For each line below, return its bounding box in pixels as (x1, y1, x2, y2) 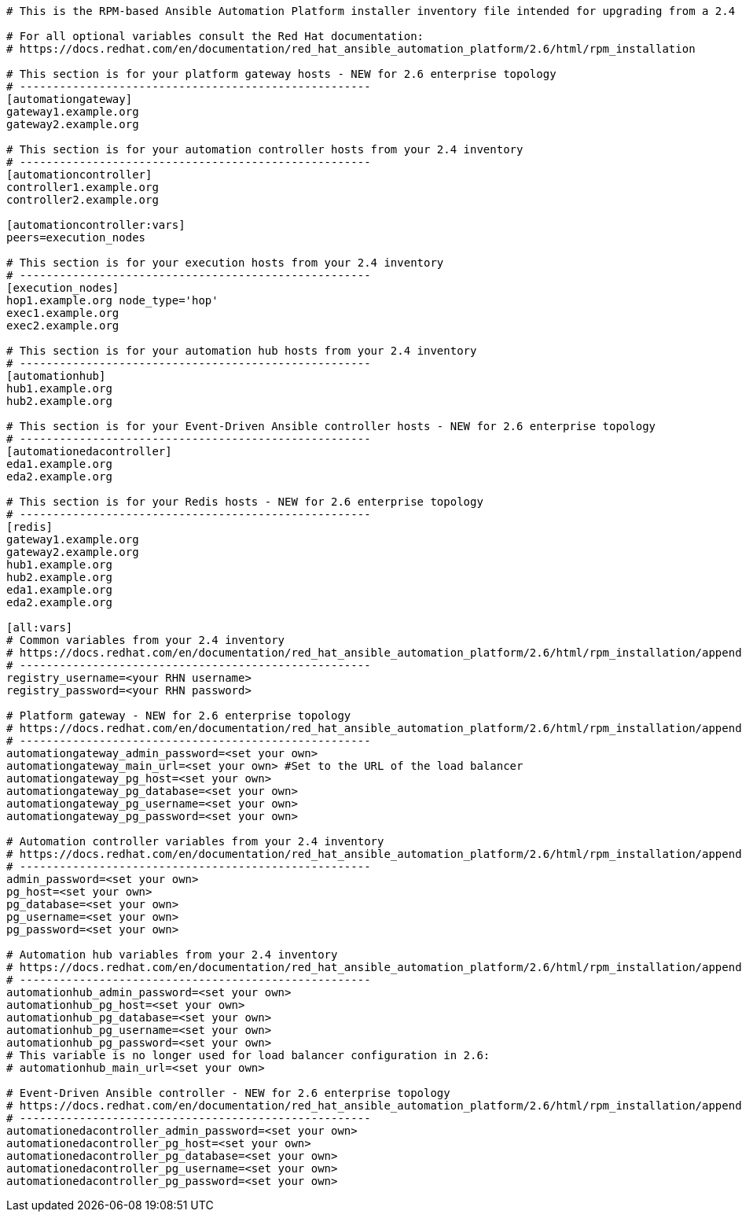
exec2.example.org (6, 319, 119, 332)
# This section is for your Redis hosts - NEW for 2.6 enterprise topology (6, 495, 483, 508)
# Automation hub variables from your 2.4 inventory (6, 948, 338, 961)
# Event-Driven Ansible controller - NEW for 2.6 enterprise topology (6, 1087, 450, 1099)
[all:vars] (6, 621, 73, 634)
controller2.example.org (6, 193, 159, 206)
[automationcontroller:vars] (6, 219, 185, 231)
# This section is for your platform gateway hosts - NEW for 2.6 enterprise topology (6, 68, 556, 80)
